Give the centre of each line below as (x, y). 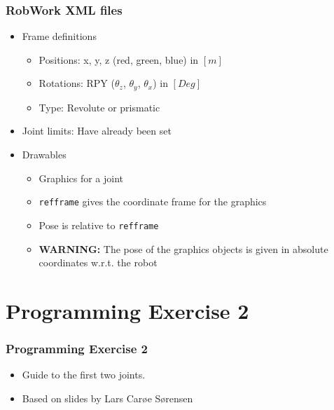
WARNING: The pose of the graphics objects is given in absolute (183, 248)
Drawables (44, 155)
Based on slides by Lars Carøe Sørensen (107, 398)
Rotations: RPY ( (77, 83)
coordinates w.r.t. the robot (98, 262)
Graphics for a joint (81, 178)
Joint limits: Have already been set (97, 131)
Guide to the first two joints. (84, 375)
